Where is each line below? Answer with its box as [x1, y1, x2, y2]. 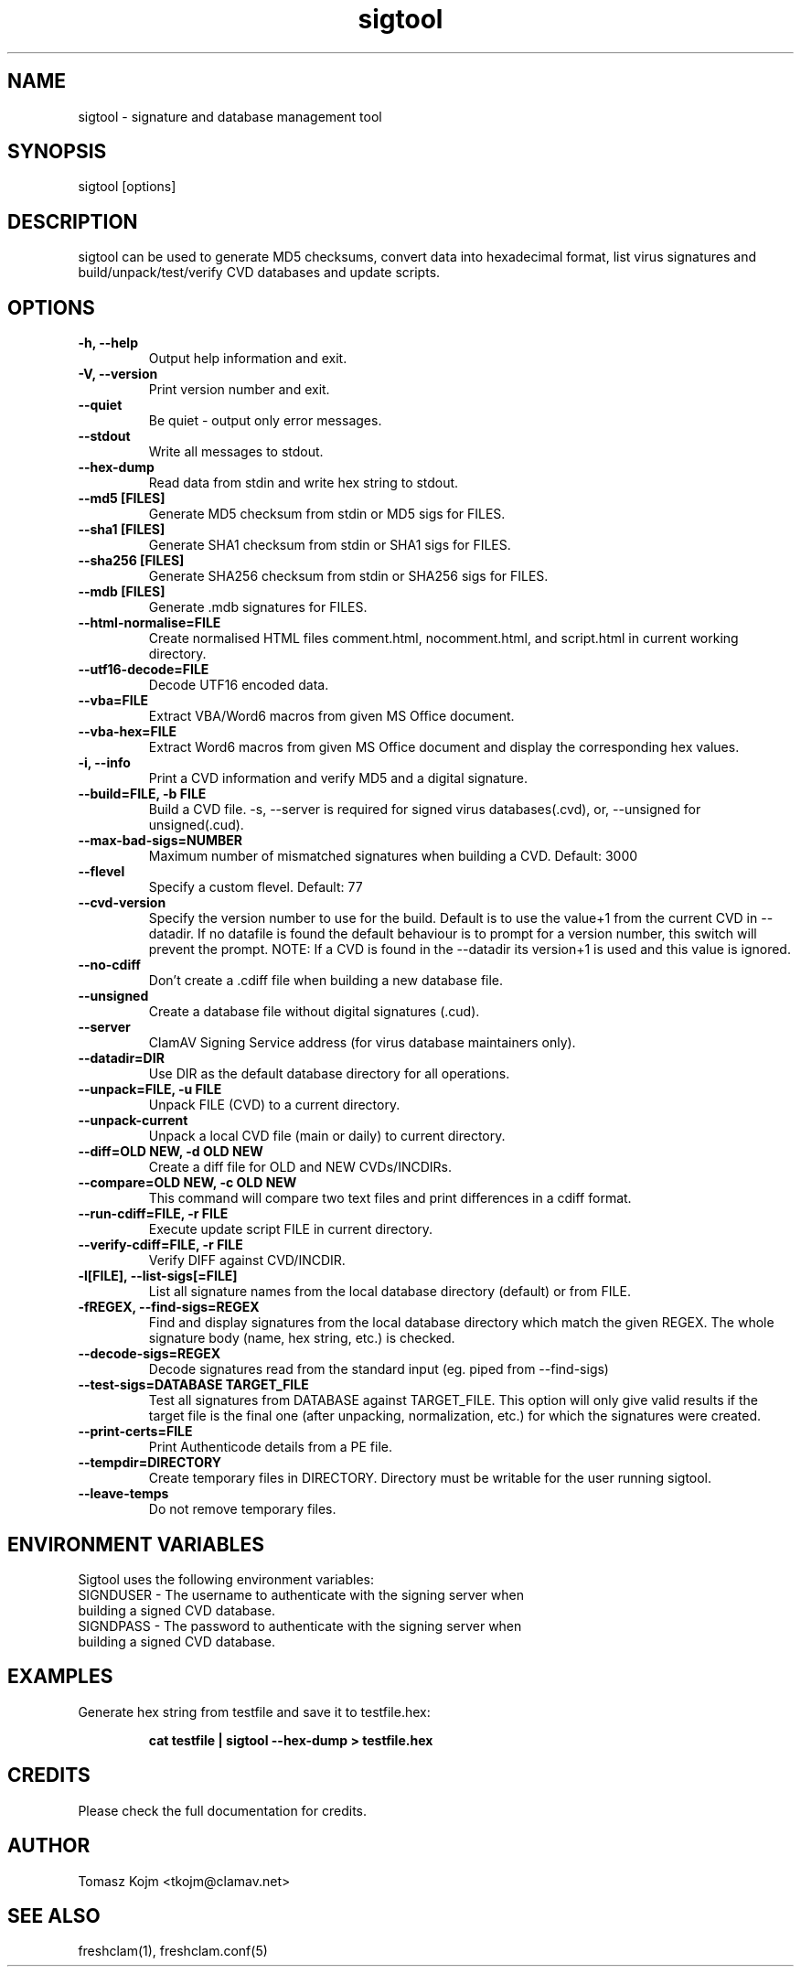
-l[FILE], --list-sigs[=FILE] [78, 1268, 238, 1284]
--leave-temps [78, 1486, 169, 1502]
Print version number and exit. [148, 381, 330, 398]
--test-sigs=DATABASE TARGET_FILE [78, 1377, 309, 1393]
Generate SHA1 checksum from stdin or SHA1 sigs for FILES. [148, 537, 511, 553]
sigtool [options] [78, 178, 176, 195]
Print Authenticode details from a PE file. [148, 1439, 393, 1455]
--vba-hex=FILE [78, 724, 177, 740]
